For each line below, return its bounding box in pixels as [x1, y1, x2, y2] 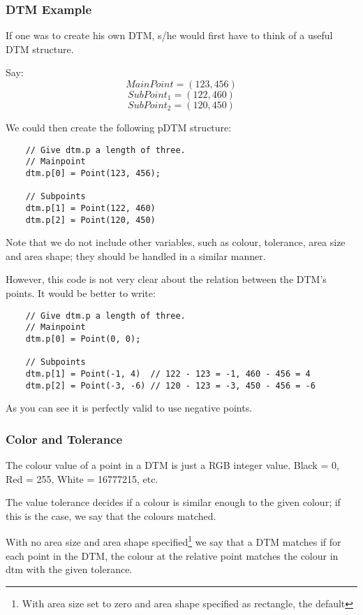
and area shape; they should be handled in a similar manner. [6, 248, 266, 263]
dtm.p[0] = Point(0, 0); [25, 333, 141, 344]
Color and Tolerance [6, 430, 123, 447]
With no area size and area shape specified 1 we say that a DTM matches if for [6, 533, 341, 549]
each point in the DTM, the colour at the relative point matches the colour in [6, 548, 339, 563]
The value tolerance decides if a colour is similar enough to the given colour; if [6, 495, 341, 509]
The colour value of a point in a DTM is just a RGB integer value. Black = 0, [6, 457, 339, 472]
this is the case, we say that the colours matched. [6, 508, 216, 523]
